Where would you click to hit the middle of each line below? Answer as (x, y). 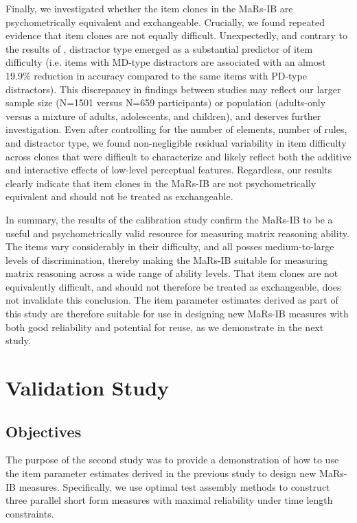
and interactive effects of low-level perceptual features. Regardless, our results (169, 170)
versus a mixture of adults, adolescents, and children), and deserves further (163, 115)
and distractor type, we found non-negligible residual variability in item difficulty (176, 142)
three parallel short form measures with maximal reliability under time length (169, 500)
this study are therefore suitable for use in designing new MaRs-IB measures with (177, 314)
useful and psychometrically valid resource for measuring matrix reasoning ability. (177, 233)
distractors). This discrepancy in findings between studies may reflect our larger (173, 89)
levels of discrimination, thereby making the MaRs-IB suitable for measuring (167, 259)
